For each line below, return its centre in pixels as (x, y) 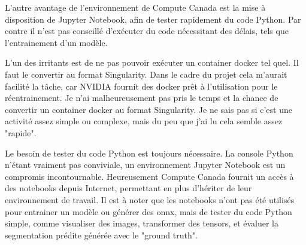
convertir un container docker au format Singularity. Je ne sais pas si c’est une (149, 109)
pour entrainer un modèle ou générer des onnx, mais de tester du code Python (149, 211)
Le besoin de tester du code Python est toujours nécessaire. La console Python (149, 153)
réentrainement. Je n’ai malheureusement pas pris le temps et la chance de (142, 98)
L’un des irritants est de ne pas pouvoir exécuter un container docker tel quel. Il (152, 62)
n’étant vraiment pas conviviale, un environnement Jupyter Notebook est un (145, 165)
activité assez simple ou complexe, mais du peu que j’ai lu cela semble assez (144, 121)
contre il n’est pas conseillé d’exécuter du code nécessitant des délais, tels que (147, 31)
